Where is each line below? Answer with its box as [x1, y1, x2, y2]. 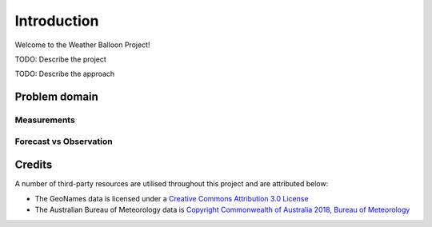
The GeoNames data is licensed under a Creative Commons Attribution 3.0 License [34, 193, 309, 203]
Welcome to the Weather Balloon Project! [14, 40, 150, 50]
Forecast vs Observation [14, 136, 113, 147]
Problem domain [14, 90, 99, 104]
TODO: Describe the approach [14, 69, 115, 79]
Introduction [14, 12, 99, 30]
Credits [14, 158, 53, 172]
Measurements [14, 114, 75, 125]
